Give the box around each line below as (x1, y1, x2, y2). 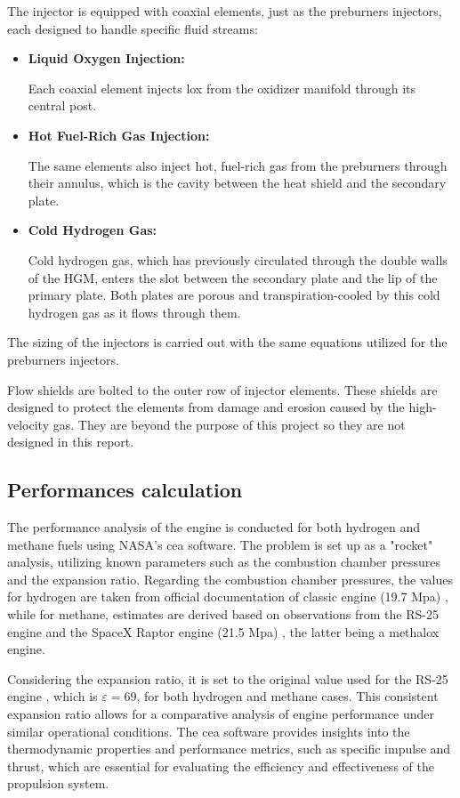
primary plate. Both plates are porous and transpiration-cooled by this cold (28, 286, 440, 304)
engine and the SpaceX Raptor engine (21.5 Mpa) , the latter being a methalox (7, 622, 440, 641)
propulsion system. (7, 774, 109, 793)
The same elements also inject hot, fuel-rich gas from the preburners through (28, 156, 448, 174)
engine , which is (7, 687, 98, 705)
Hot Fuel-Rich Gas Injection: (28, 125, 210, 144)
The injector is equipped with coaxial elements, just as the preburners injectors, (7, 2, 442, 20)
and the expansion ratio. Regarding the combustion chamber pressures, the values (7, 569, 453, 588)
